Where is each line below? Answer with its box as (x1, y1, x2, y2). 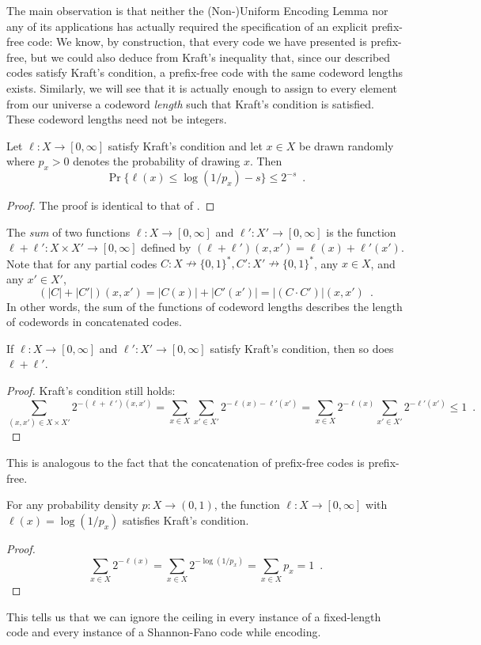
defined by (141, 239, 191, 256)
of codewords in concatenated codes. (6, 313, 182, 330)
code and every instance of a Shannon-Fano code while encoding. (6, 624, 321, 640)
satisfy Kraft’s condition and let (108, 137, 263, 154)
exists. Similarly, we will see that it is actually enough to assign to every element (6, 79, 397, 96)
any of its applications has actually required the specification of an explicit (6, 17, 368, 34)
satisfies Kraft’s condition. (122, 511, 249, 528)
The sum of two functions (6, 223, 131, 240)
